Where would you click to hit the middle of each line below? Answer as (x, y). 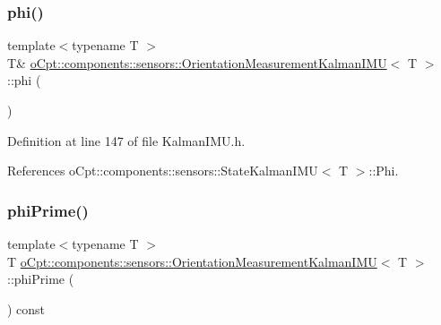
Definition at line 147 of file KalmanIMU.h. (126, 140)
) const (26, 308)
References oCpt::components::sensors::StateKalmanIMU (163, 171)
